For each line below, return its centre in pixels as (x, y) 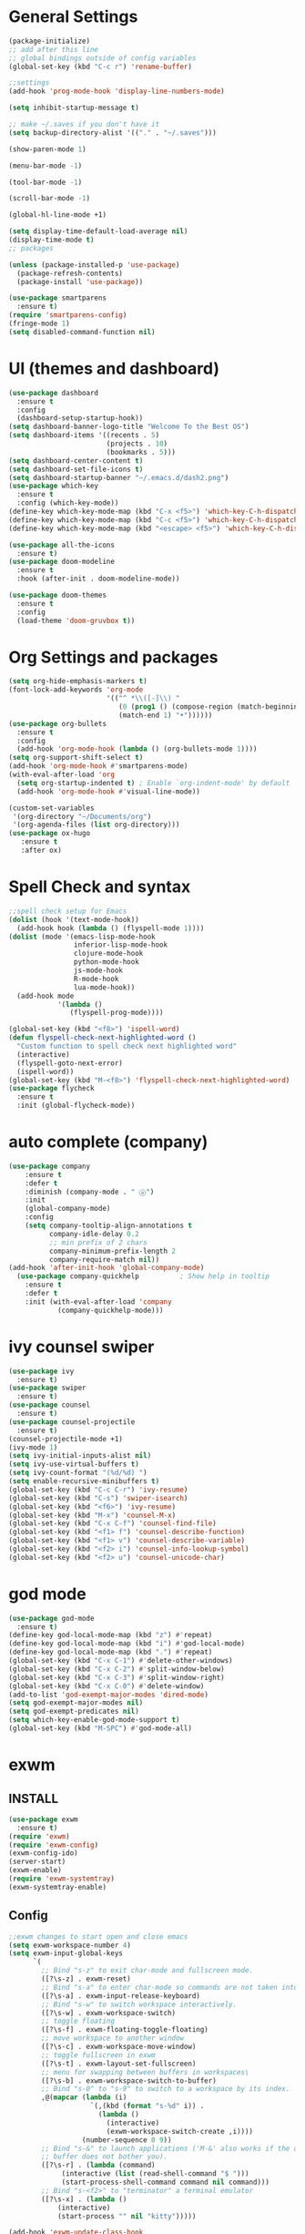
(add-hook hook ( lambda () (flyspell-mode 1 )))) (111, 928)
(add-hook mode (46, 996)
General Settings (73, 17)
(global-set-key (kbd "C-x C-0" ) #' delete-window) (107, 1686)
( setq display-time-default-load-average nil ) (98, 231)
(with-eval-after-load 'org (62, 775)
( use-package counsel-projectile (72, 1422)
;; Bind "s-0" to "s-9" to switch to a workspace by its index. (166, 2089)
